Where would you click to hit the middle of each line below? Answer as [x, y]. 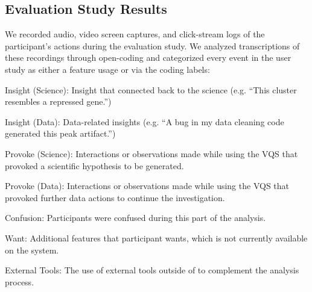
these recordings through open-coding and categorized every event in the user [148, 57]
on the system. [32, 250]
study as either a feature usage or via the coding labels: [107, 69]
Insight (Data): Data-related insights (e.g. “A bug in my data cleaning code [145, 121]
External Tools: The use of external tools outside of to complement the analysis [152, 270]
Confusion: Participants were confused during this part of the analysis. [135, 218]
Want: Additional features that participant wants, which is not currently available [156, 238]
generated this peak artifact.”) [60, 133]
